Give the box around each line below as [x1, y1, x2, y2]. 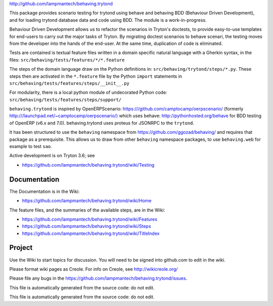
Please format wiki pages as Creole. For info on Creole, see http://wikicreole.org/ [9, 266, 178, 272]
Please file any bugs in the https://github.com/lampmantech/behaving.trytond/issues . [9, 275, 188, 281]
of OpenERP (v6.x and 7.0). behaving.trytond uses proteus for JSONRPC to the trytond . [9, 120, 195, 126]
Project [9, 243, 33, 252]
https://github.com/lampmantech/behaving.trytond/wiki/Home [22, 197, 152, 204]
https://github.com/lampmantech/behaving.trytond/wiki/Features [22, 216, 158, 222]
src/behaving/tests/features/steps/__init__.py [9, 80, 130, 86]
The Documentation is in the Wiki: [9, 188, 80, 194]
